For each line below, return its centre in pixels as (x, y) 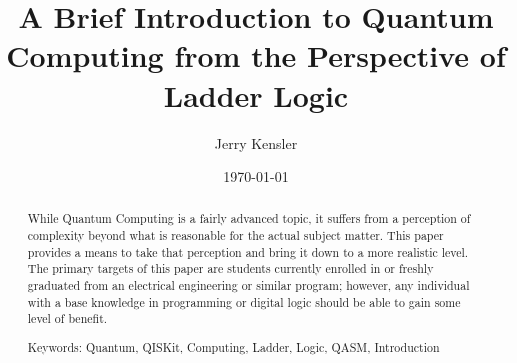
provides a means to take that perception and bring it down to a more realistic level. (248, 251)
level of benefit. (67, 318)
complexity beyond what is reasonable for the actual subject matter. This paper (235, 235)
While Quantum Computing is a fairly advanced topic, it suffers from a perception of (249, 218)
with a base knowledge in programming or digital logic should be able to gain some (244, 301)
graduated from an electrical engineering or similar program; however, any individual (248, 285)
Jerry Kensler (256, 142)
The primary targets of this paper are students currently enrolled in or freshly (230, 268)
